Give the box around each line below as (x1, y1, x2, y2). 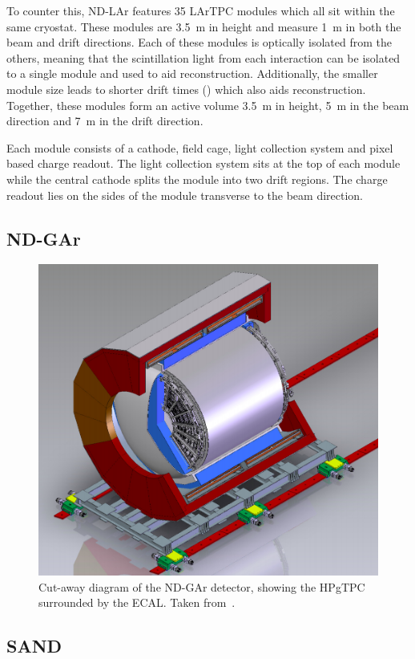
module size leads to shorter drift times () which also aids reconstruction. (6, 80, 366, 97)
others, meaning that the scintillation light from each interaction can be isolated (6, 49, 401, 66)
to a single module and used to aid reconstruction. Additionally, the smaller (6, 65, 378, 82)
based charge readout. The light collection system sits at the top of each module (6, 155, 401, 172)
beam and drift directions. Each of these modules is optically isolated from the (6, 34, 392, 51)
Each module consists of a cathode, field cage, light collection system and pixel (6, 139, 393, 156)
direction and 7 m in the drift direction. (6, 112, 203, 129)
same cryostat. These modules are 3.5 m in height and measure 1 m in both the (6, 18, 401, 35)
